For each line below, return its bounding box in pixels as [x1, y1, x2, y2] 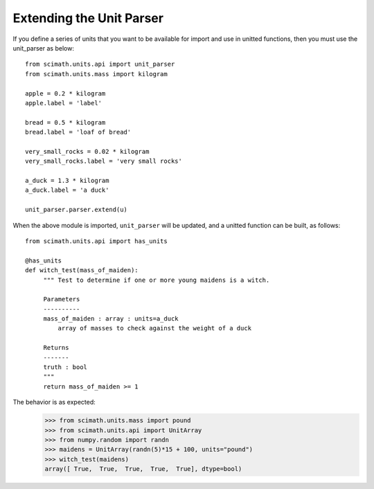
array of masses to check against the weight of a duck [57, 324, 252, 332]
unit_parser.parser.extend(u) [25, 206, 128, 214]
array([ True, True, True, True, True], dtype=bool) [44, 465, 242, 473]
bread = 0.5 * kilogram [25, 118, 106, 126]
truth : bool [43, 364, 88, 371]
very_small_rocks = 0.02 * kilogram [25, 148, 150, 155]
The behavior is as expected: [12, 398, 96, 407]
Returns [43, 344, 69, 352]
